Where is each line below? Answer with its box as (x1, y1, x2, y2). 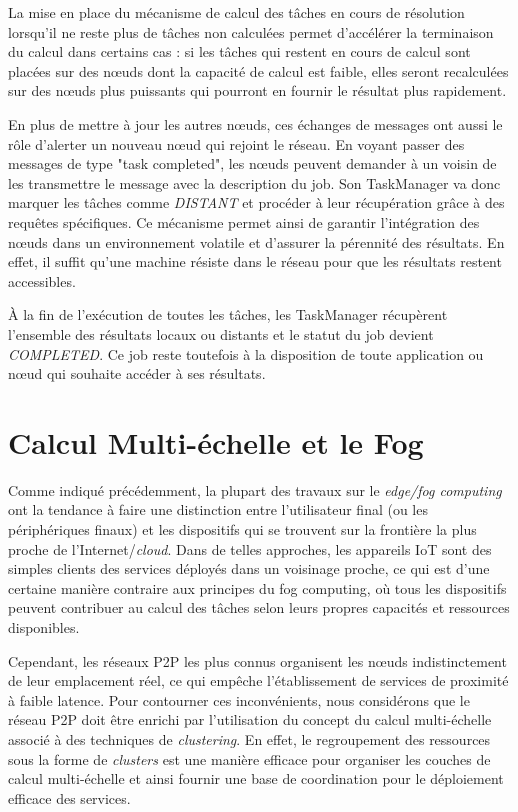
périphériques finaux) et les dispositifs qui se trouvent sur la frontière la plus (8, 519, 477, 539)
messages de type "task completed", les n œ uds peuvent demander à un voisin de (8, 153, 497, 174)
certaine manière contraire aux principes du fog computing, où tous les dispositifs (8, 577, 507, 598)
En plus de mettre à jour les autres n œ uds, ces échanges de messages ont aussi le (8, 113, 503, 134)
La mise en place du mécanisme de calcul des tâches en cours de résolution (8, 2, 465, 22)
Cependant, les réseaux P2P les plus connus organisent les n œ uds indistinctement (8, 650, 507, 671)
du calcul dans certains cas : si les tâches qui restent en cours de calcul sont (8, 41, 471, 62)
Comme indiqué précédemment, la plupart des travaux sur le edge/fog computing (8, 479, 502, 500)
